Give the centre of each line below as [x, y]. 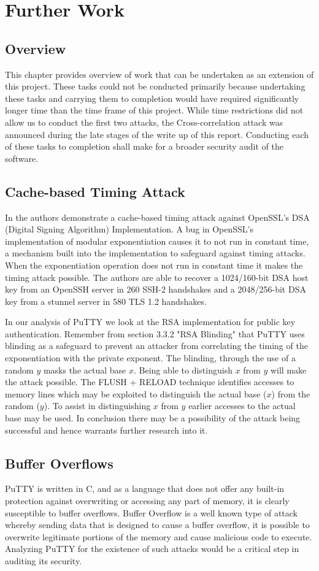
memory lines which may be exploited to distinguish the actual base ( [136, 393]
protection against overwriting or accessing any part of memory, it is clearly [147, 501]
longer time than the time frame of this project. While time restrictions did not [154, 110]
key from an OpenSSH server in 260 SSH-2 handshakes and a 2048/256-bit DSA [156, 289]
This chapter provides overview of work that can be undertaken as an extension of [159, 74]
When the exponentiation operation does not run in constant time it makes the [154, 265]
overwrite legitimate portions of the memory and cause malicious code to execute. [159, 536]
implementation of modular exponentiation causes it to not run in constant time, [157, 241]
